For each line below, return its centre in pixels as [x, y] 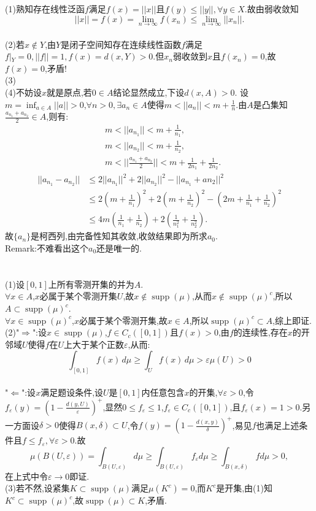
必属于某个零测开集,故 [123, 320]
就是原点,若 [69, 92]
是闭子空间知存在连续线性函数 [121, 44]
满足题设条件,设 [72, 392]
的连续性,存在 [260, 332]
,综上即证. [292, 320]
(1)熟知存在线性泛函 [45, 9]
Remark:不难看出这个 [47, 248]
